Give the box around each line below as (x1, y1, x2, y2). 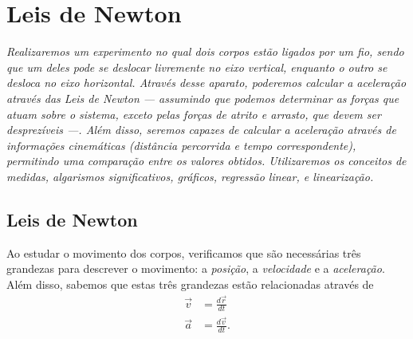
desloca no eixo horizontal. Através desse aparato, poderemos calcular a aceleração (6, 74, 407, 91)
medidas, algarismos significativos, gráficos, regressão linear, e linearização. (6, 168, 374, 184)
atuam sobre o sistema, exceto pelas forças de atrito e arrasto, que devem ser (6, 105, 381, 122)
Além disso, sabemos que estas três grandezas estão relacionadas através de (6, 275, 374, 292)
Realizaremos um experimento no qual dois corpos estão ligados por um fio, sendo (6, 43, 404, 60)
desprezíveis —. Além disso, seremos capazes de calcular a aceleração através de (6, 121, 396, 138)
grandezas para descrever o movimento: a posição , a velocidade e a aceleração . (6, 260, 385, 277)
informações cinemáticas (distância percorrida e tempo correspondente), (6, 136, 356, 153)
